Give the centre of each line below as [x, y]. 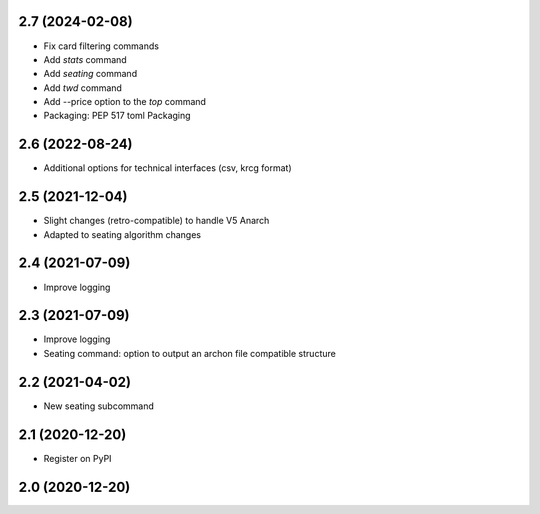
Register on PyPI [77, 458]
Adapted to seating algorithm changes [122, 234]
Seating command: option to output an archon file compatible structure [190, 353]
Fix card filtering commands [101, 46]
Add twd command [82, 87]
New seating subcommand [99, 406]
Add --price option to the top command [125, 102]
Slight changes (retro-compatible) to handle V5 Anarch [156, 221]
